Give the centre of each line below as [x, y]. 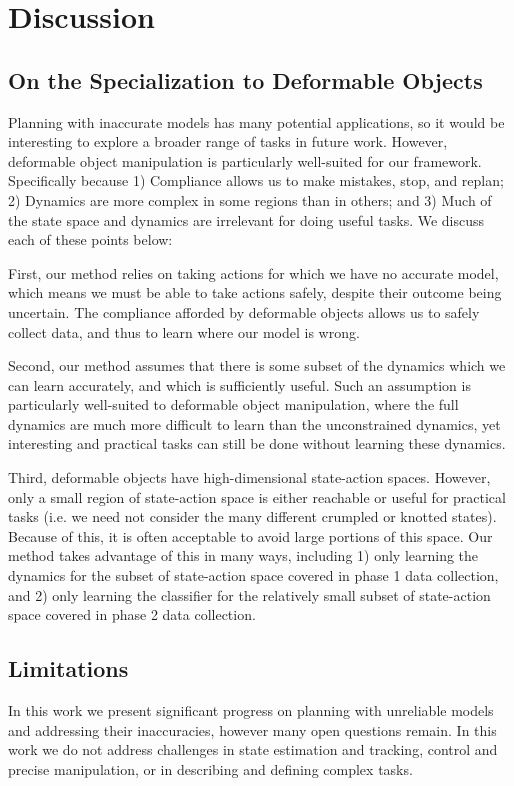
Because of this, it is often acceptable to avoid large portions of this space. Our [250, 535]
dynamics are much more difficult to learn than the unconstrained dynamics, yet [254, 423]
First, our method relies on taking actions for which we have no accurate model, [253, 272]
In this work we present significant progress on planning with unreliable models [251, 710]
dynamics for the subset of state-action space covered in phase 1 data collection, [253, 575]
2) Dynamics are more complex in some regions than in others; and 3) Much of [250, 199]
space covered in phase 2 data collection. [132, 614]
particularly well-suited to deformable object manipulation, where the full [233, 404]
